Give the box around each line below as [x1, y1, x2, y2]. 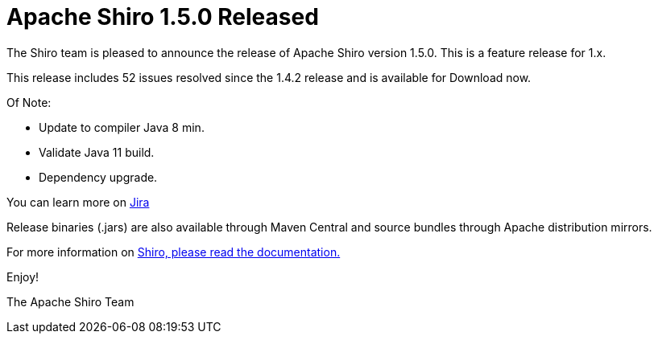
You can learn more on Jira [6, 195, 150, 209]
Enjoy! [6, 269, 39, 284]
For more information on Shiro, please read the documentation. [6, 244, 341, 259]
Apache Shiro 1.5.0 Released [6, 3, 319, 31]
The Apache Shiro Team [6, 294, 134, 309]
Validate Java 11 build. [39, 145, 155, 159]
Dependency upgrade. [39, 170, 158, 184]
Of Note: [6, 95, 52, 109]
